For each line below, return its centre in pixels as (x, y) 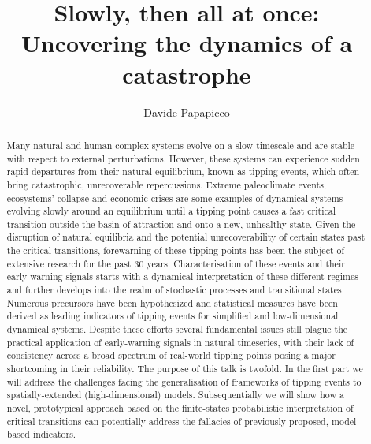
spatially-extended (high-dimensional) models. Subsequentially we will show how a (175, 395)
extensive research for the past (69, 263)
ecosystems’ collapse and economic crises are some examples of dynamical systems (175, 198)
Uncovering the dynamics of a (187, 43)
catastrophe (187, 74)
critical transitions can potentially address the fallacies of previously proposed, (168, 421)
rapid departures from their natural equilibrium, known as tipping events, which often (183, 172)
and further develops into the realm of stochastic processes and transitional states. (175, 290)
